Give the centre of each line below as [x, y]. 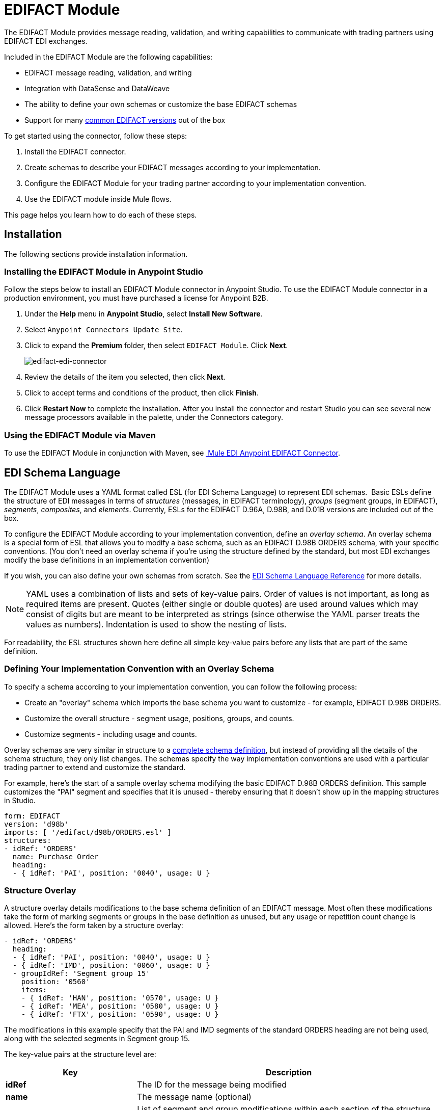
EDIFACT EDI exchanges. [46, 41]
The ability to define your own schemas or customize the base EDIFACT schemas [161, 104]
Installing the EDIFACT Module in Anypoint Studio [104, 271]
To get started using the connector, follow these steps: [96, 136]
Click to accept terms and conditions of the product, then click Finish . [142, 393]
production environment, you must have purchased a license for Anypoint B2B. [136, 298]
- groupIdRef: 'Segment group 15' [81, 974]
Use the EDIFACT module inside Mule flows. [98, 199]
